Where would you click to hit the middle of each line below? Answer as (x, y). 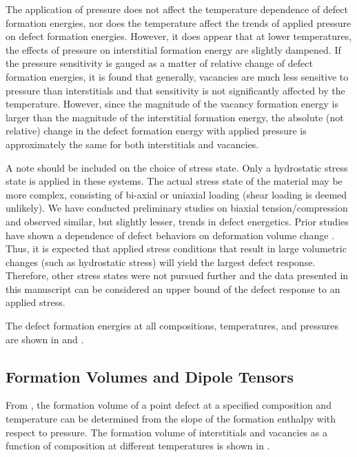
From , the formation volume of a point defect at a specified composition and (169, 405)
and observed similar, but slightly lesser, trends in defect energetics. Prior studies (177, 221)
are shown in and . (45, 339)
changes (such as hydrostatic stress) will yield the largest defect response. (161, 262)
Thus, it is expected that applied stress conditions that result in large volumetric (176, 248)
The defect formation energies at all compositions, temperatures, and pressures (172, 326)
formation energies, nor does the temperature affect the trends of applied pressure (178, 22)
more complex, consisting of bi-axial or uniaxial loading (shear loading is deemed (176, 194)
